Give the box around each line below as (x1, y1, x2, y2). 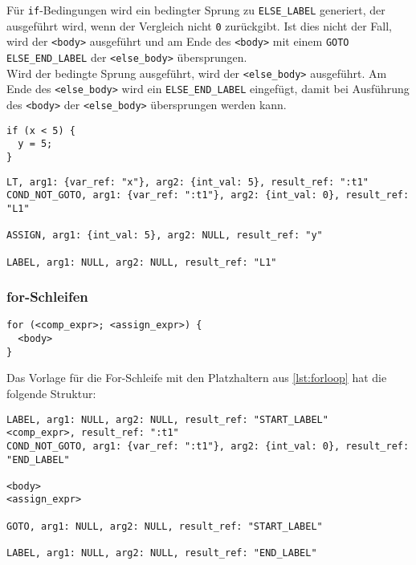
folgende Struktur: (6, 384, 96, 401)
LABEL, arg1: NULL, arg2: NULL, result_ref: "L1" (6, 256, 277, 268)
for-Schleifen (6, 287, 88, 307)
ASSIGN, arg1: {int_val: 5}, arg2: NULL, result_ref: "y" (6, 230, 323, 242)
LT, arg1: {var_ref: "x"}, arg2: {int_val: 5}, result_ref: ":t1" (6, 176, 369, 188)
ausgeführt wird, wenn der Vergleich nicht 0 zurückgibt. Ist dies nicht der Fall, (6, 17, 392, 34)
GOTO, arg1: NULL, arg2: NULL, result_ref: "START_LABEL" (6, 520, 323, 532)
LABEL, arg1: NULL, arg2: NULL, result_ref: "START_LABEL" (6, 413, 328, 425)
